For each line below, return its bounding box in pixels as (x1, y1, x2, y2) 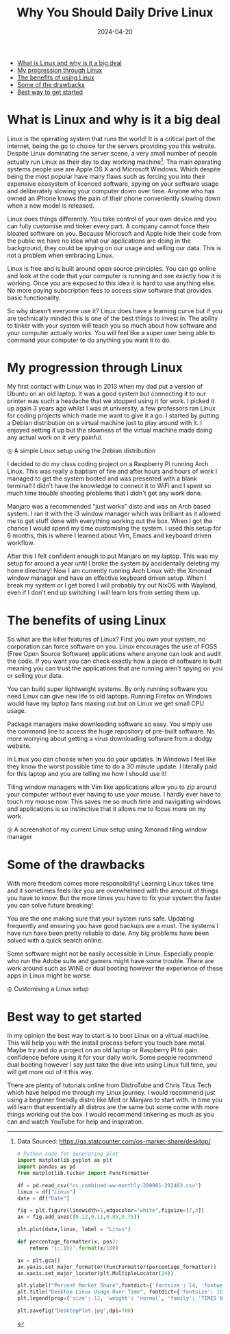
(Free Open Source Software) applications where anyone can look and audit (7, 650, 221, 658)
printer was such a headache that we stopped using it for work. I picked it (7, 397, 215, 405)
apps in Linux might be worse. (7, 971, 92, 980)
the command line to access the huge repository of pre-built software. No (7, 727, 216, 736)
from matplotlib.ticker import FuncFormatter (16, 1169, 149, 1176)
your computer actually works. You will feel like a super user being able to (7, 328, 216, 337)
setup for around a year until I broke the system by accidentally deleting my (7, 559, 220, 568)
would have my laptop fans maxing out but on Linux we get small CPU (7, 699, 204, 707)
